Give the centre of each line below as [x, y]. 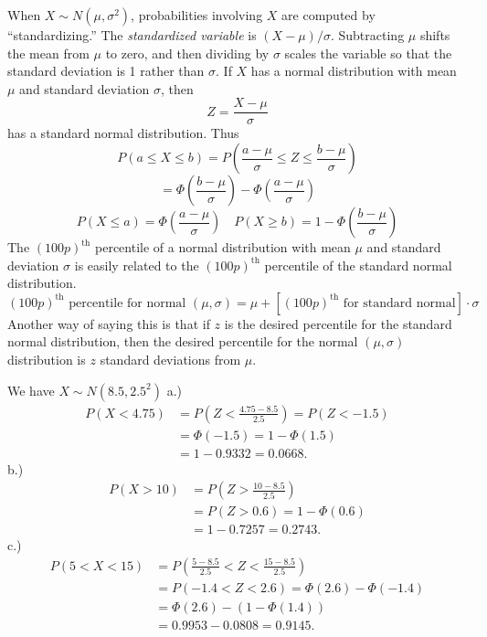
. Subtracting [367, 35]
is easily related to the [137, 265]
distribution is [47, 359]
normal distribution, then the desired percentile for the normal [183, 341]
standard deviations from [170, 359]
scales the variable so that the [368, 53]
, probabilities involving [197, 15]
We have [31, 390]
